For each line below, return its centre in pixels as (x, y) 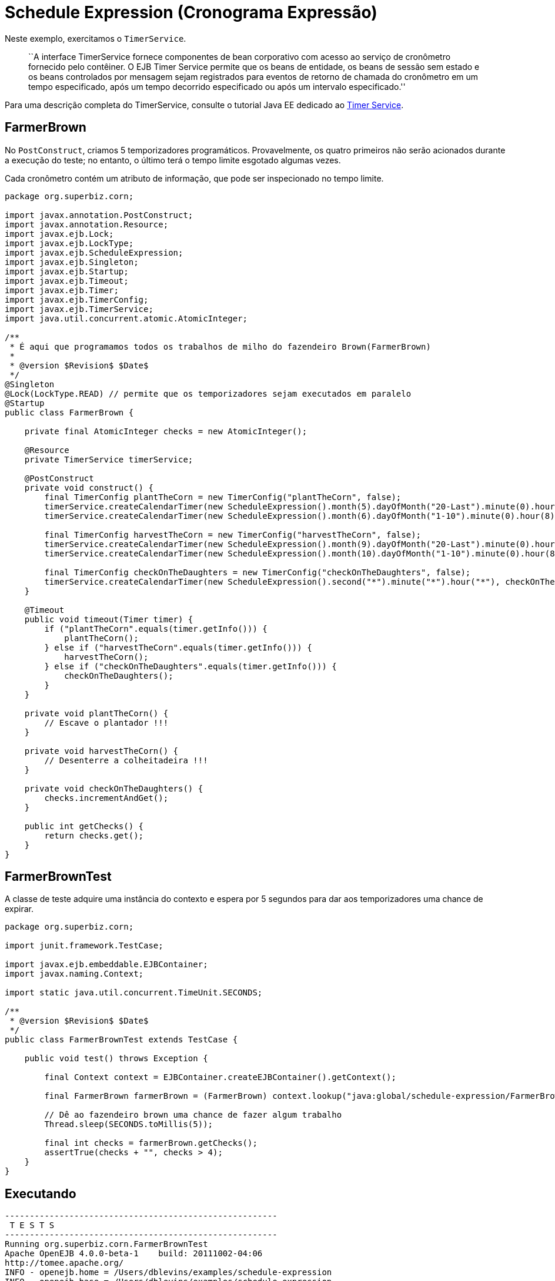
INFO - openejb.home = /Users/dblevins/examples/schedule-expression (168, 1272)
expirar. (19, 909)
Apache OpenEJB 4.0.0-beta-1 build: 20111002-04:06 (134, 1254)
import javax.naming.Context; (74, 974)
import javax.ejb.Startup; (67, 271)
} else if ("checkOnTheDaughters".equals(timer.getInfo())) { (190, 666)
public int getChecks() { (84, 826)
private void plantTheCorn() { (96, 713)
